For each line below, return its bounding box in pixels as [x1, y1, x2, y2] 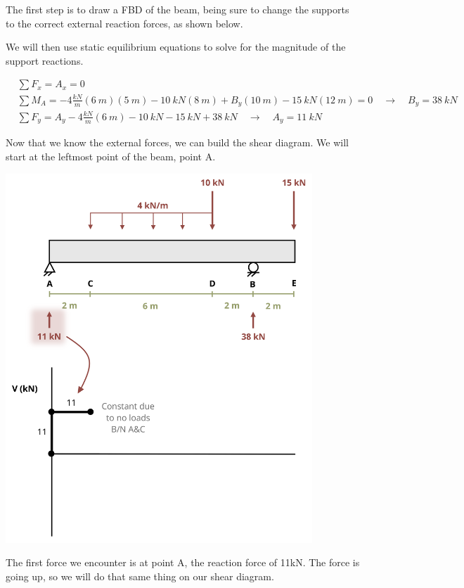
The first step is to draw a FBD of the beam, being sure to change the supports [6, 2, 349, 16]
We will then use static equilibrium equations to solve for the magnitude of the [6, 39, 346, 54]
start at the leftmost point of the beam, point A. [6, 149, 216, 163]
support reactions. [6, 53, 84, 68]
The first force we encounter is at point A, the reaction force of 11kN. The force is [6, 555, 360, 570]
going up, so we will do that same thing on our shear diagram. [6, 569, 274, 584]
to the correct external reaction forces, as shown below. [6, 15, 243, 30]
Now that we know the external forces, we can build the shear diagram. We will [6, 135, 349, 150]
